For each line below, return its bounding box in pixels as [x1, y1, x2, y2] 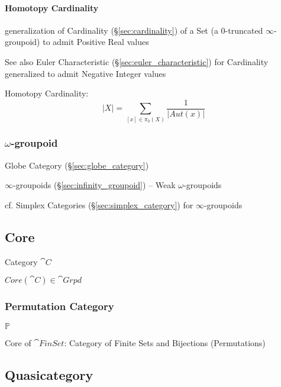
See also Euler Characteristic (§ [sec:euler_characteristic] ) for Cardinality [5, 55, 269, 67]
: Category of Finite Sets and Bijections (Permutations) [64, 336, 266, 349]
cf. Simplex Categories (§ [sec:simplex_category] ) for [5, 198, 193, 211]
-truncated [225, 24, 263, 36]
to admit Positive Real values [43, 36, 149, 48]
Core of [5, 336, 31, 349]
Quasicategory [5, 365, 93, 383]
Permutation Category [5, 299, 114, 314]
